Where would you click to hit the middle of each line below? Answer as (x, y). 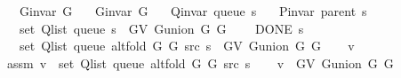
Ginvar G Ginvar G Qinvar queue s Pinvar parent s (193, 11)
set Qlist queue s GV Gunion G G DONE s (161, 28)
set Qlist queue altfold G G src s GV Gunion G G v (187, 46)
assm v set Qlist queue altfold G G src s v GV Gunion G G (200, 62)
